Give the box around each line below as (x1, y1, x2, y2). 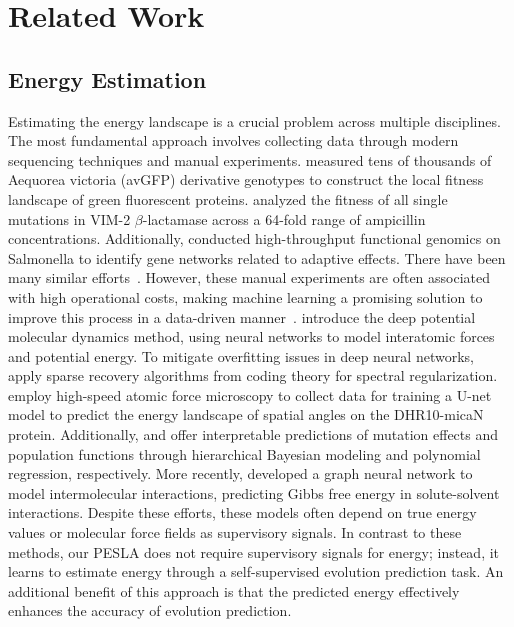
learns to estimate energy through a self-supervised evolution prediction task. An (8, 561, 504, 582)
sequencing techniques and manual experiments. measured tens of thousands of (8, 149, 492, 170)
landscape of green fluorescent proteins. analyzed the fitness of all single (8, 188, 448, 209)
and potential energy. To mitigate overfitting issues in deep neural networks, (8, 345, 474, 366)
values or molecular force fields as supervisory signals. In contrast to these (8, 522, 462, 543)
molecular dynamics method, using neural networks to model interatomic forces (8, 326, 495, 347)
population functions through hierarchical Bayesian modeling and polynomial (8, 443, 481, 464)
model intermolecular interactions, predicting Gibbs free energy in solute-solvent (8, 482, 500, 503)
